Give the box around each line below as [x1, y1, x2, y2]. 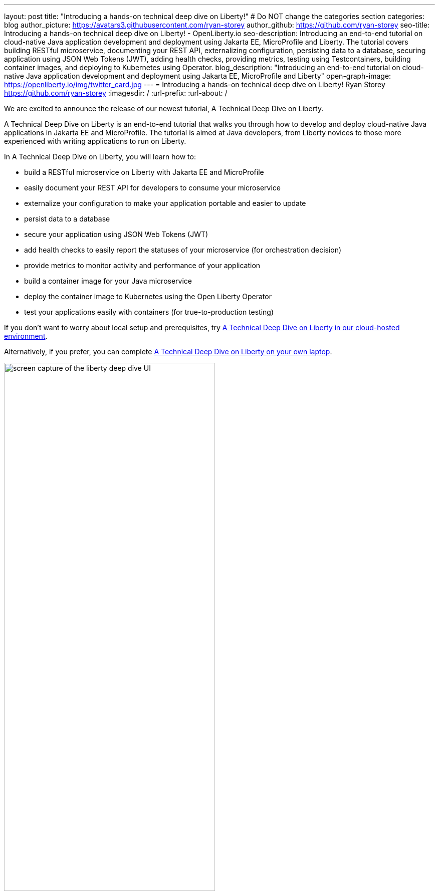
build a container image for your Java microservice [24, 277, 192, 285]
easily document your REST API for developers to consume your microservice [24, 183, 281, 192]
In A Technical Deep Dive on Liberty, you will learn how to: [4, 152, 196, 161]
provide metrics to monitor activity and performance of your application [24, 261, 261, 270]
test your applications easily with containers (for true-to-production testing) [24, 308, 274, 316]
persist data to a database [24, 214, 110, 223]
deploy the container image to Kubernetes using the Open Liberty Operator [24, 292, 272, 301]
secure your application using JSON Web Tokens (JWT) [24, 230, 208, 239]
